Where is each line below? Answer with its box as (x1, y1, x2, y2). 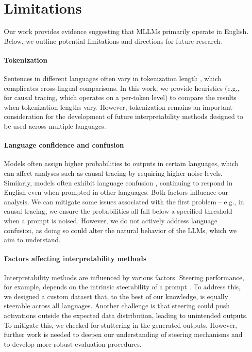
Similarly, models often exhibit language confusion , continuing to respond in (4, 177, 233, 187)
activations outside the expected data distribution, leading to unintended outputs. (4, 310, 248, 320)
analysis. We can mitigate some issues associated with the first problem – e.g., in (4, 196, 244, 206)
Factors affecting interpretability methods (4, 253, 147, 264)
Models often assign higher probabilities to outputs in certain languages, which (4, 158, 238, 168)
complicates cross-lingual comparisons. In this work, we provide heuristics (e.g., (4, 83, 240, 93)
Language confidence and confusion (4, 140, 124, 150)
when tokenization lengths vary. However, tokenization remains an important (4, 101, 233, 112)
